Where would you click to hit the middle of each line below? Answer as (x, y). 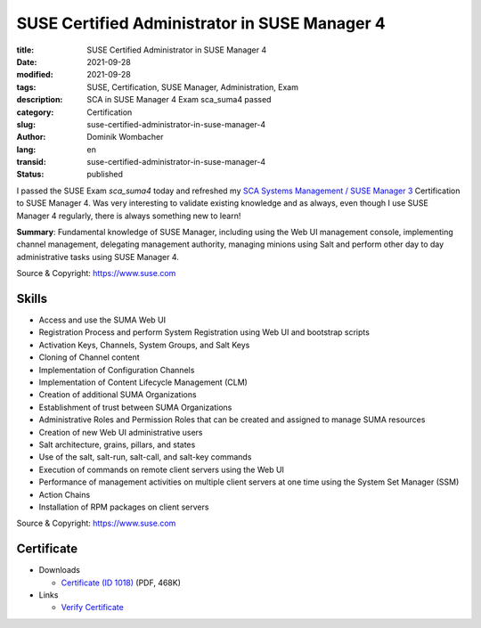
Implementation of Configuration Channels (117, 370)
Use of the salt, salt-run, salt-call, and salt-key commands (145, 457)
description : (40, 100)
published (105, 175)
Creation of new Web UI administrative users (121, 432)
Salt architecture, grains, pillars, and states (117, 444)
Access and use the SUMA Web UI (102, 320)
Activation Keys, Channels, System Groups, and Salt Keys (144, 345)
